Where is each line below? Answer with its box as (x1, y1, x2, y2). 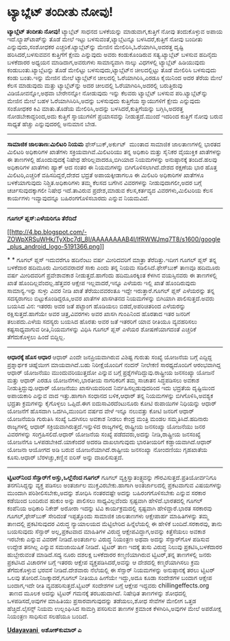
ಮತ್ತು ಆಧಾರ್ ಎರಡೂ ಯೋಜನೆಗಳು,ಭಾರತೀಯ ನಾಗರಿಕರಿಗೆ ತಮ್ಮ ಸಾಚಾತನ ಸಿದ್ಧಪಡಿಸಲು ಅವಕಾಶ (7, 376, 200, 384)
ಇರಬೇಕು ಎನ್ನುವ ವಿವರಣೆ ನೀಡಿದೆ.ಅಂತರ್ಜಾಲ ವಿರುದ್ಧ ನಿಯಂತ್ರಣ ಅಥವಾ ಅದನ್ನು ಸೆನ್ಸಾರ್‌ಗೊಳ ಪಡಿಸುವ (7, 535, 210, 543)
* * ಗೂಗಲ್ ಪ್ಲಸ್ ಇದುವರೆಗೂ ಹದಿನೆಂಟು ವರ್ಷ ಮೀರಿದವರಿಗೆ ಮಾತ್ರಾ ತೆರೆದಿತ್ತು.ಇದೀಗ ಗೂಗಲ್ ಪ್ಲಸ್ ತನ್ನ (7, 255, 217, 264)
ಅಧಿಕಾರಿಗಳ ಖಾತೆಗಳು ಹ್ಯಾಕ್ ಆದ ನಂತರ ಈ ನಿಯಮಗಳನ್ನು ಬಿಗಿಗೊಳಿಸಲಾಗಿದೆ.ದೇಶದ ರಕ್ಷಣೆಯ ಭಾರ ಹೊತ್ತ (7, 162, 218, 171)
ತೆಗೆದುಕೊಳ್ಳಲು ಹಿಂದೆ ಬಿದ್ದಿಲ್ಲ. (7, 332, 66, 341)
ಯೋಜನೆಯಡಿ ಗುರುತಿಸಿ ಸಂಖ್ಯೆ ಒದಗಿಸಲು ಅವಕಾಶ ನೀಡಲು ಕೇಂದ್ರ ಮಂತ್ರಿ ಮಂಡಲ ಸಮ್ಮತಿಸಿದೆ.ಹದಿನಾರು (7, 414, 209, 422)
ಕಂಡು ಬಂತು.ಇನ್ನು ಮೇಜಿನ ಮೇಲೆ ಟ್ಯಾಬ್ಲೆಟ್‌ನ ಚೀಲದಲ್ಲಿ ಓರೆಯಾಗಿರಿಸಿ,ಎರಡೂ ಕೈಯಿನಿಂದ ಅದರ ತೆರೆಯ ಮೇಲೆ (7, 73, 222, 82)
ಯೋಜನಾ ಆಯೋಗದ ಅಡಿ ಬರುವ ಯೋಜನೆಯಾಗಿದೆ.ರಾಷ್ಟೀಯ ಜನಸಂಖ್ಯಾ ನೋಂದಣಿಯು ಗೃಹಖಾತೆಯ (7, 445, 207, 453)
